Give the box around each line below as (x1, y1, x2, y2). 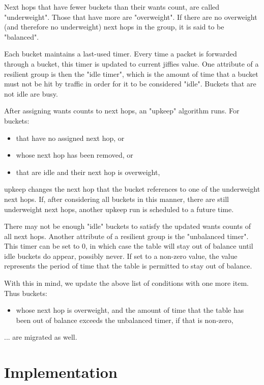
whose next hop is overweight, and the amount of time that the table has (16, 305, 244, 315)
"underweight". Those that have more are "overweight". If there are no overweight (4, 11, 257, 22)
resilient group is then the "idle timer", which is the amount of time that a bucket (4, 68, 258, 79)
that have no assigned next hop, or (16, 132, 125, 143)
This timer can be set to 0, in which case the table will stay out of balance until (4, 241, 253, 251)
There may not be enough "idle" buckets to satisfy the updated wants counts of (4, 221, 251, 231)
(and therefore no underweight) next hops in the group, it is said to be (4, 21, 224, 32)
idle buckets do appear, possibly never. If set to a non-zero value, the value (4, 250, 238, 261)
